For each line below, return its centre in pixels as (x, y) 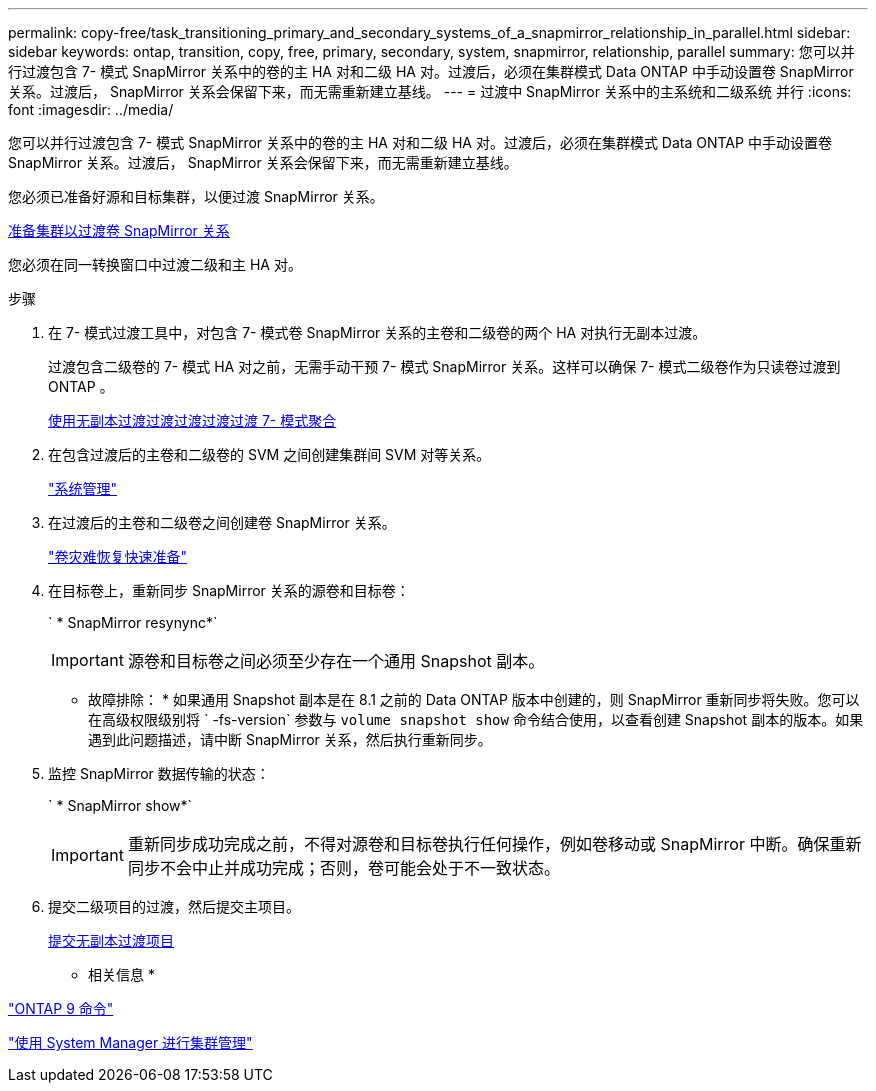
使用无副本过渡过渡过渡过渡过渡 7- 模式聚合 (192, 420)
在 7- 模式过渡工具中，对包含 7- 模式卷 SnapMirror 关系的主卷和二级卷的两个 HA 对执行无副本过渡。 (377, 332)
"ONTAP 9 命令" (61, 1008)
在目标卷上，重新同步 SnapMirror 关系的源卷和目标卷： (229, 590)
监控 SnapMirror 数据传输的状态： (159, 773)
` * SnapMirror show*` (120, 805)
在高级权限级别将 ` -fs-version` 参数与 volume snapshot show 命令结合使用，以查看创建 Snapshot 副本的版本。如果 (476, 719)
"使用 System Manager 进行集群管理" (130, 1042)
